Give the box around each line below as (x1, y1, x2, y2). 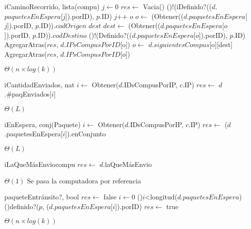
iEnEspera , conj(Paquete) (4, 119, 81, 129)
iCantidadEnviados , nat (4, 79, 75, 89)
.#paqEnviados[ (4, 89, 52, 99)
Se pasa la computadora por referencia (27, 175, 141, 185)
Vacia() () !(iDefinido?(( (143, 1, 212, 11)
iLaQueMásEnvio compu (4, 159, 75, 169)
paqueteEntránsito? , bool (4, 192, 79, 202)
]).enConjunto (65, 129, 106, 139)
